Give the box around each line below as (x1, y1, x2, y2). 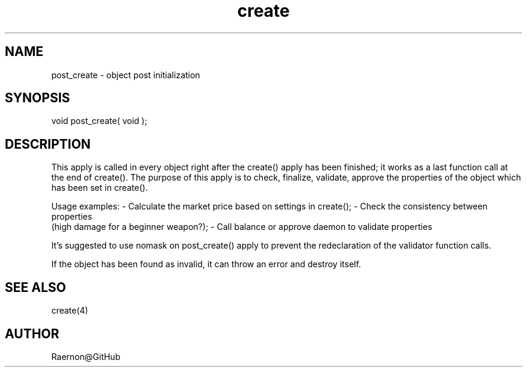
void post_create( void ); (51, 116, 147, 126)
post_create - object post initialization (51, 69, 200, 80)
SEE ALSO (5, 279, 66, 295)
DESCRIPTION (5, 136, 91, 152)
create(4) (51, 305, 88, 316)
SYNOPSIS (5, 90, 70, 106)
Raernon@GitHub (51, 351, 120, 362)
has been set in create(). (51, 182, 148, 193)
